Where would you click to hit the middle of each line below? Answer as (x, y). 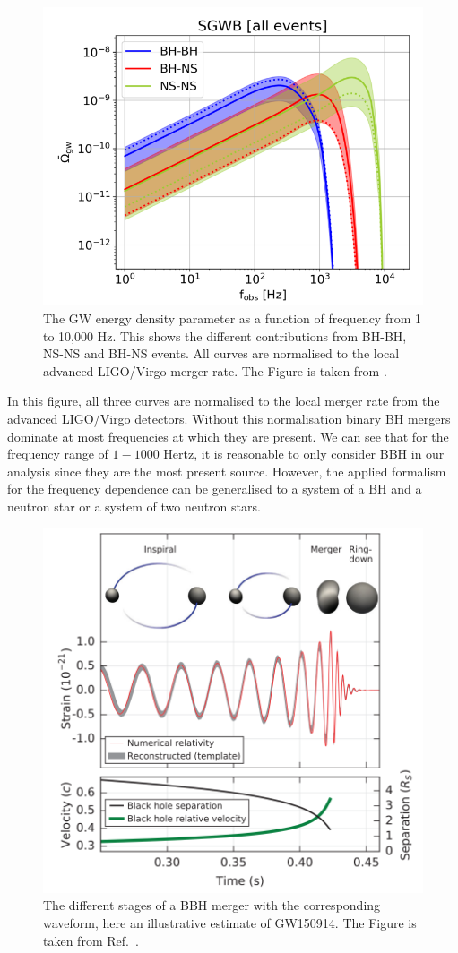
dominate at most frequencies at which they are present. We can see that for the (228, 436)
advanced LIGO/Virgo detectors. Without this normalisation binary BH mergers (229, 419)
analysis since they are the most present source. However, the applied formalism (227, 471)
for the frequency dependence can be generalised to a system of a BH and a (215, 489)
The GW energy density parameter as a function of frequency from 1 (233, 318)
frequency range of (58, 454)
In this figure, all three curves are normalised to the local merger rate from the (224, 401)
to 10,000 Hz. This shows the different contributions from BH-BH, (225, 335)
